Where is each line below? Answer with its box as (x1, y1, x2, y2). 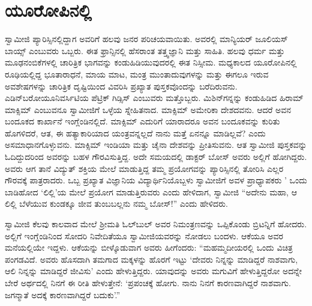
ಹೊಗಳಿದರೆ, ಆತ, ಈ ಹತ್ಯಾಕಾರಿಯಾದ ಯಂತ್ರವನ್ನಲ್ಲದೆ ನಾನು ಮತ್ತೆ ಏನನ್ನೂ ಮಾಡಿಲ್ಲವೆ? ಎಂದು (5, 126, 266, 139)
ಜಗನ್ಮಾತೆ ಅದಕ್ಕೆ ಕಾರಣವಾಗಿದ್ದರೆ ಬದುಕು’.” (5, 288, 121, 301)
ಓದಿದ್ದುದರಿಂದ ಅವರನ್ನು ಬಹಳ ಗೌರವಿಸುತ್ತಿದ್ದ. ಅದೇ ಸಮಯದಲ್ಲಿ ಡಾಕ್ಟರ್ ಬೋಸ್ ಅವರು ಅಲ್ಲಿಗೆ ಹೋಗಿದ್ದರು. (5, 150, 307, 163)
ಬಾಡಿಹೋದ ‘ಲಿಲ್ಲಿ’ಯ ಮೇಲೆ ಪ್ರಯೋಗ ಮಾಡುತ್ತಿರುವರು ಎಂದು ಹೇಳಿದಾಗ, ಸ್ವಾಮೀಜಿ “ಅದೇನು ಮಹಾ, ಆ (5, 185, 297, 198)
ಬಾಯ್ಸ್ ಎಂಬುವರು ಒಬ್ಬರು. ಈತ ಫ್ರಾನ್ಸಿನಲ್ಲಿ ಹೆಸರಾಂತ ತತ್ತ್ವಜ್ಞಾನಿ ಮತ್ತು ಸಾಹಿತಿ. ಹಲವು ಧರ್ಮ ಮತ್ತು (5, 44, 285, 57)
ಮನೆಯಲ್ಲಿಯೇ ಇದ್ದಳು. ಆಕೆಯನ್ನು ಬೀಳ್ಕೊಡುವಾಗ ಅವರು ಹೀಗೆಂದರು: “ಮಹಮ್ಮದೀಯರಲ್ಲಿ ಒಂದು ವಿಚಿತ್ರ (5, 241, 293, 254)
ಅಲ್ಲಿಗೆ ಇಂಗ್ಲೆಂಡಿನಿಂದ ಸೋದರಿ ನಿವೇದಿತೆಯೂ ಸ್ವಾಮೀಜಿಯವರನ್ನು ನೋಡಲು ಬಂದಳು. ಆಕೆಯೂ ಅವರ (5, 229, 283, 242)
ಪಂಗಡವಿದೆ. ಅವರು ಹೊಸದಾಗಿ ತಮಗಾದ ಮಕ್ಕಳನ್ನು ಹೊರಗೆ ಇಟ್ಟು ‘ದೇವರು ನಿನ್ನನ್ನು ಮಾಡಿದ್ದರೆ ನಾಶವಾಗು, (5, 252, 298, 265)
